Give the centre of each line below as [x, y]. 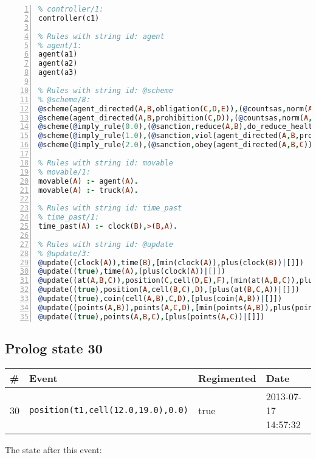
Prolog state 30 [54, 348]
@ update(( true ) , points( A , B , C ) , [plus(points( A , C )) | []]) [152, 317]
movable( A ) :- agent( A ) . [88, 181]
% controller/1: [71, 9]
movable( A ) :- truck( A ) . [88, 190]
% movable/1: [64, 172]
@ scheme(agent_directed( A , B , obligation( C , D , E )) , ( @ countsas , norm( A [176, 109]
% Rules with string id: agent [101, 36]
